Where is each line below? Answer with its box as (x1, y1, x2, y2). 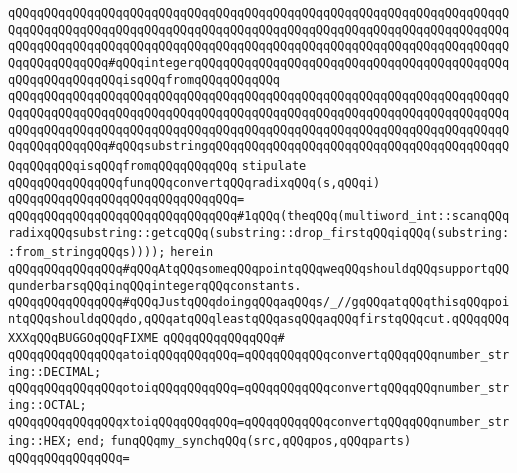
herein (170, 245, 214, 260)
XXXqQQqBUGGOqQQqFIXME (8, 331, 159, 346)
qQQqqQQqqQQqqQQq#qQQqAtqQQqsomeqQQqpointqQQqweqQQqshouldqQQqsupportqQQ (8, 261, 510, 276)
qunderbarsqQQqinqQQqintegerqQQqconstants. (8, 278, 302, 293)
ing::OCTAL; (8, 398, 87, 413)
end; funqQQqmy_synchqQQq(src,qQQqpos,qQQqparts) (77, 434, 412, 449)
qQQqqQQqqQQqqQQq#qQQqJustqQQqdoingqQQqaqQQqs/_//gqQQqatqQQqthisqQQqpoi (8, 295, 510, 310)
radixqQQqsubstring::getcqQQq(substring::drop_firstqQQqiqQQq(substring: (8, 225, 510, 240)
